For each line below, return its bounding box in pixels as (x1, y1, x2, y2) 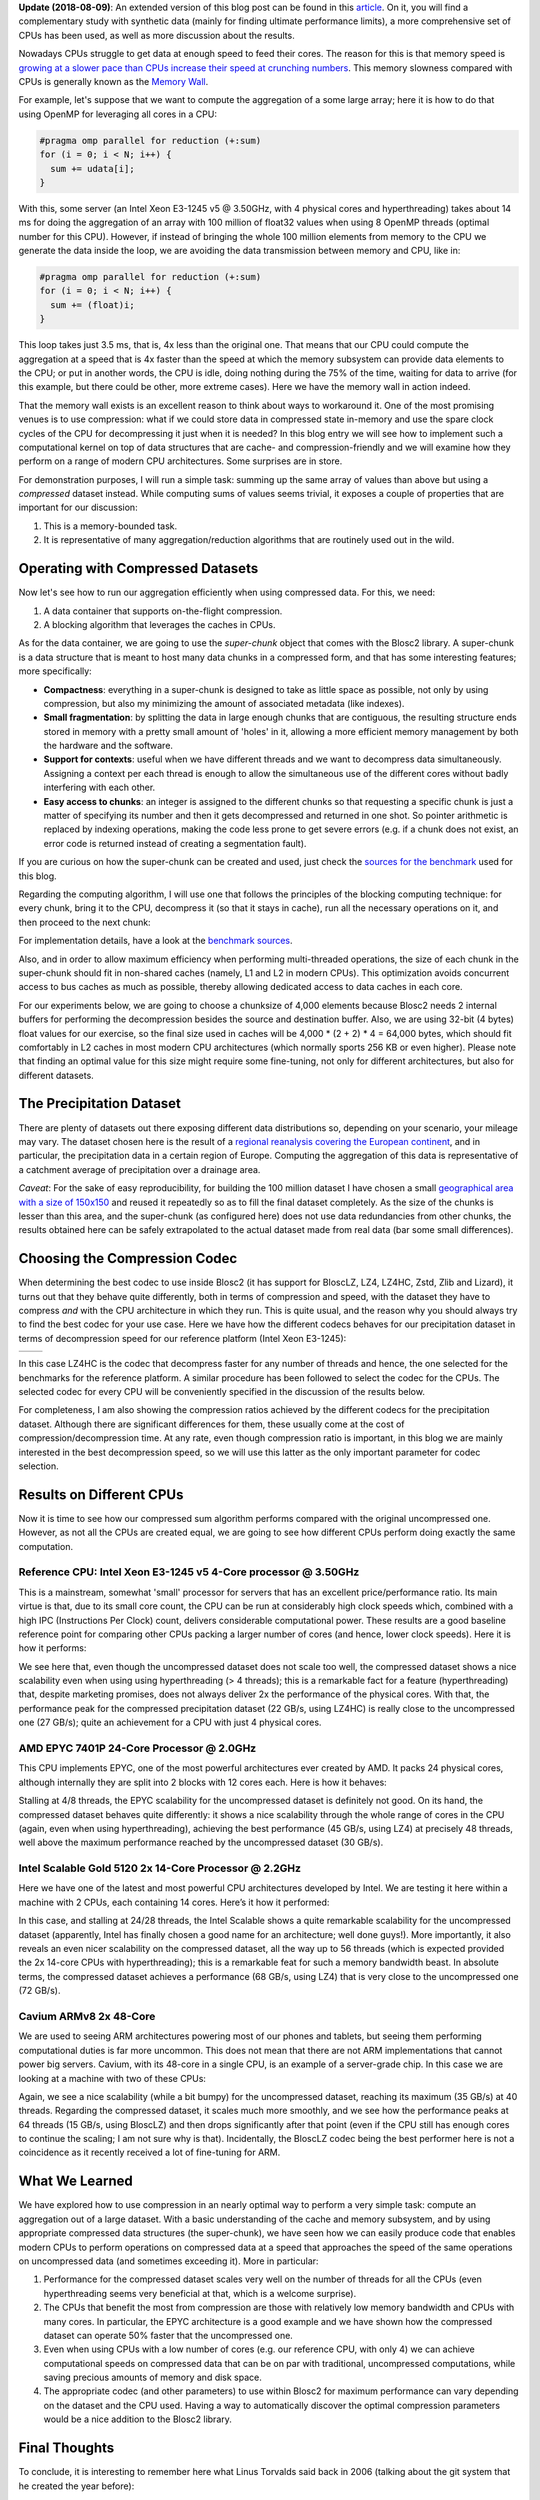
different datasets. (18, 1069, 94, 1081)
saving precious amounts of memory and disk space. (43, 2371, 262, 2384)
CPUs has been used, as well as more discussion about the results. (18, 29, 295, 41)
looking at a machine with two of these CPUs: (18, 2072, 207, 2084)
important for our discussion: (18, 501, 139, 514)
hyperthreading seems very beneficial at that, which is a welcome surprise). (43, 2287, 357, 2299)
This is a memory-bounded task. (43, 520, 178, 532)
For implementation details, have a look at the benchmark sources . (18, 935, 294, 947)
